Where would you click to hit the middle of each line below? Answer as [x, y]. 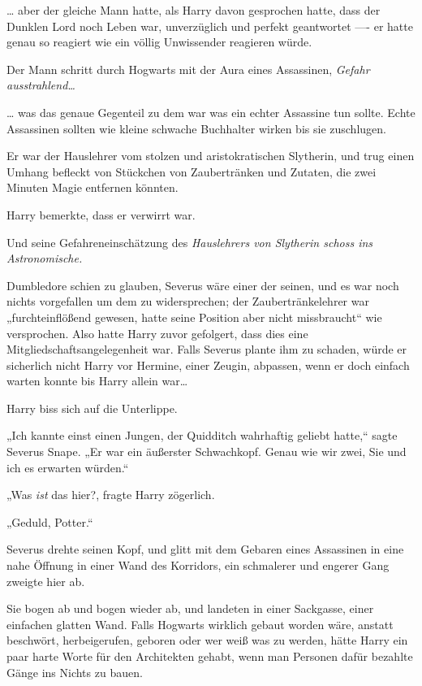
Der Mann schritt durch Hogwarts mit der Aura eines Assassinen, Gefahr [188, 69]
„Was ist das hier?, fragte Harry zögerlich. [111, 495]
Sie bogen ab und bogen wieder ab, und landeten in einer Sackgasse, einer [190, 608]
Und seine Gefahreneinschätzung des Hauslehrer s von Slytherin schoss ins [190, 242]
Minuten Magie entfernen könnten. [93, 187]
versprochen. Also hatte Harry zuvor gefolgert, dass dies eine [157, 333]
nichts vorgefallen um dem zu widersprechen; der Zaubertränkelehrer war [188, 301]
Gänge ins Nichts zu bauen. [75, 672]
